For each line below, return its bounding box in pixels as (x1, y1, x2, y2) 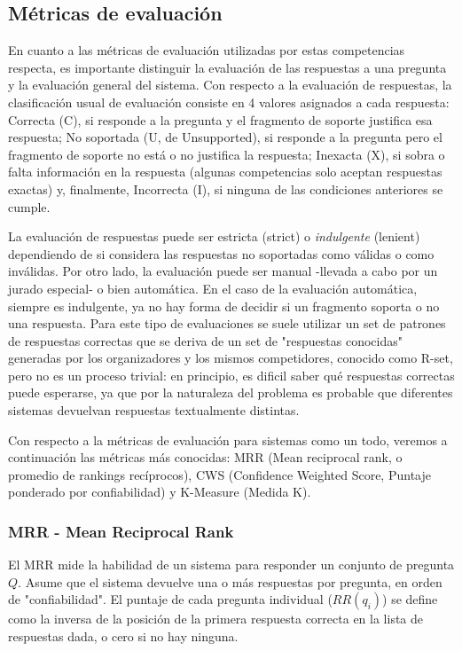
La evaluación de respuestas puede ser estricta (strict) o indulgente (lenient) (8, 227, 420, 246)
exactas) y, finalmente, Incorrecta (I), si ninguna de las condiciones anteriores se (8, 179, 443, 198)
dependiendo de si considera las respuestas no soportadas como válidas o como (8, 244, 435, 263)
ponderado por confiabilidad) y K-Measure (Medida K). (8, 482, 311, 501)
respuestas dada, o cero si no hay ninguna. (8, 627, 239, 646)
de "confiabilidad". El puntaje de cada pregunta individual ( (8, 590, 333, 608)
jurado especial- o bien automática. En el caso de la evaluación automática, (8, 278, 418, 297)
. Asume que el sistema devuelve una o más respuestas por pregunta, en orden (18, 572, 442, 591)
